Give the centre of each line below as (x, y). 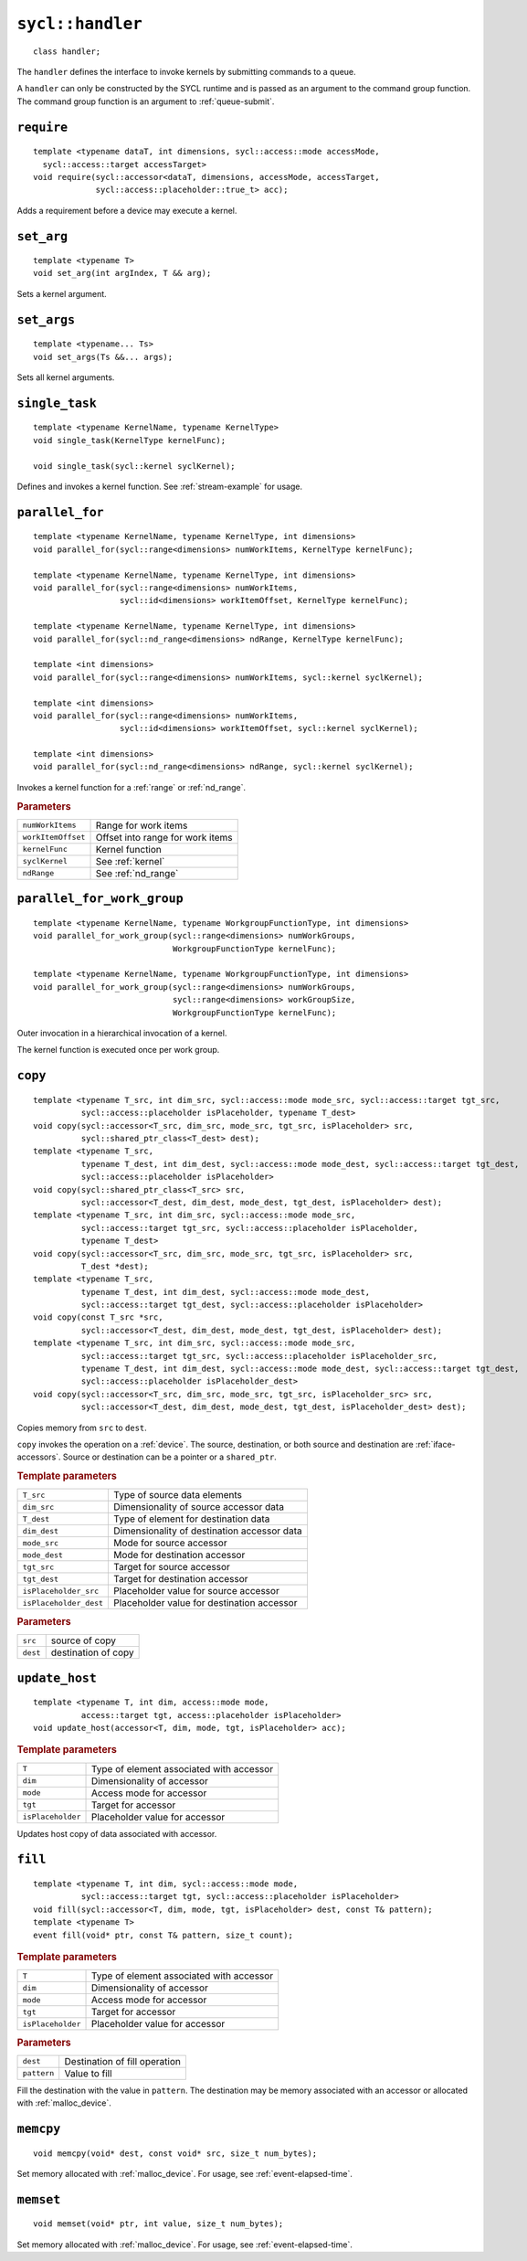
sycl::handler (80, 24)
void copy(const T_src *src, (98, 1317)
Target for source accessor (172, 1567)
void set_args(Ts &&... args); (103, 357)
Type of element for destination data (192, 1519)
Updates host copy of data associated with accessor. (117, 1833)
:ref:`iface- (435, 1444)
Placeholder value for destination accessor (206, 1603)
